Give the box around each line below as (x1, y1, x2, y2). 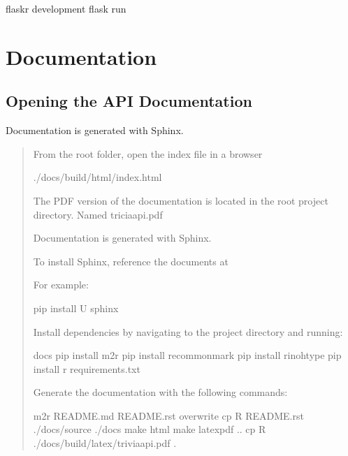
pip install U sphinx (33, 300, 119, 315)
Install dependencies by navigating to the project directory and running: (33, 324, 343, 339)
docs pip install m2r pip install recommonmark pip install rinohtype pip (33, 348, 342, 362)
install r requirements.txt (33, 361, 140, 376)
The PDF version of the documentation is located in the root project (33, 193, 328, 207)
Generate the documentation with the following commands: (33, 385, 288, 399)
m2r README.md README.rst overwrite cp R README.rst (33, 408, 304, 422)
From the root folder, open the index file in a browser (33, 146, 263, 161)
